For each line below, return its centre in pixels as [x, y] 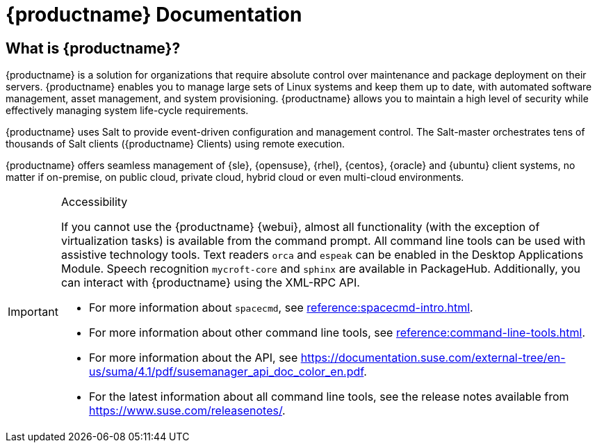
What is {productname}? [93, 48]
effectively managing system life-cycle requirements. [127, 111]
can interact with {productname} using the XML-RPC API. [210, 283]
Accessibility [94, 202]
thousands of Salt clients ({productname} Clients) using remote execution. [175, 144]
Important [33, 312]
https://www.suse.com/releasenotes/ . [187, 411]
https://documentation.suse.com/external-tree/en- [433, 358]
